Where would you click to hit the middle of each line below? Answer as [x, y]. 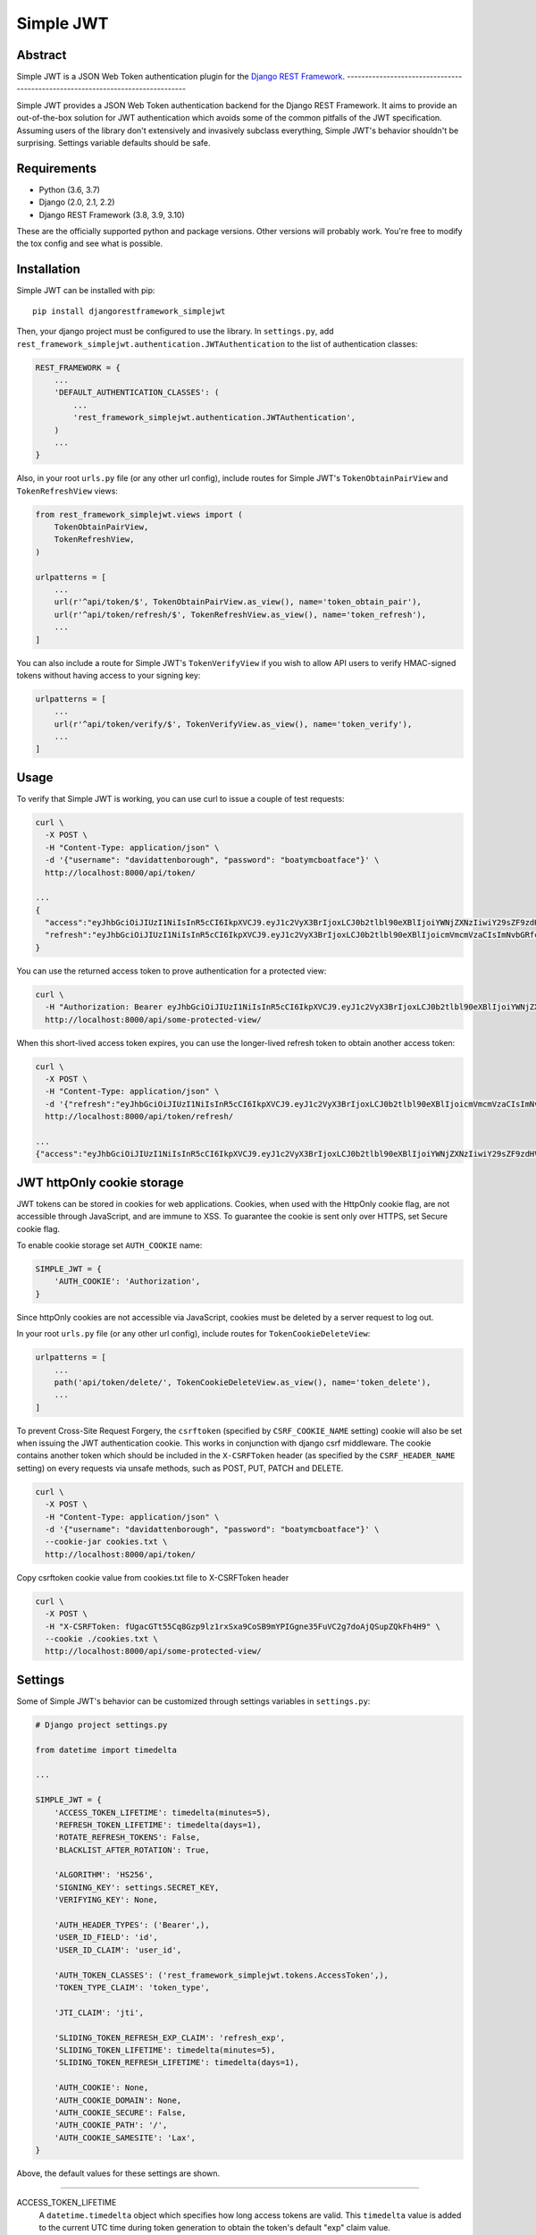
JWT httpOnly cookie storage [100, 1182]
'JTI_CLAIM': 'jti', [99, 2012]
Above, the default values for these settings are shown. [118, 2173]
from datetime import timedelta [106, 1750]
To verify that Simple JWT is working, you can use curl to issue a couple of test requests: [180, 798]
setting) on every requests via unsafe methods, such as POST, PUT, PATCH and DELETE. [180, 1468]
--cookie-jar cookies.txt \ [106, 1542]
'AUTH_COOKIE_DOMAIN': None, [118, 2100]
